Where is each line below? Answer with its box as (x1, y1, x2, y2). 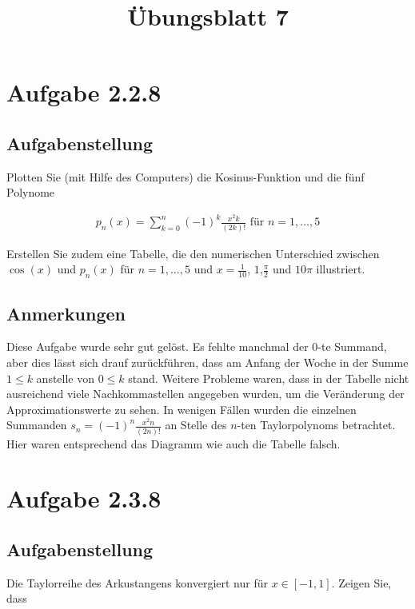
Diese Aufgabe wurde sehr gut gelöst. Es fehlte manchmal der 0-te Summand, (6, 338, 387, 355)
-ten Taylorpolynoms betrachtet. (237, 416, 396, 433)
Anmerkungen (6, 301, 126, 325)
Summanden (6, 416, 67, 433)
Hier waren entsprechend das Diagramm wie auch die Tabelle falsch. (6, 435, 341, 452)
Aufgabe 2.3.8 (6, 482, 162, 515)
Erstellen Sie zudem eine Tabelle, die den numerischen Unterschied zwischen (6, 245, 380, 261)
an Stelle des (165, 416, 227, 433)
